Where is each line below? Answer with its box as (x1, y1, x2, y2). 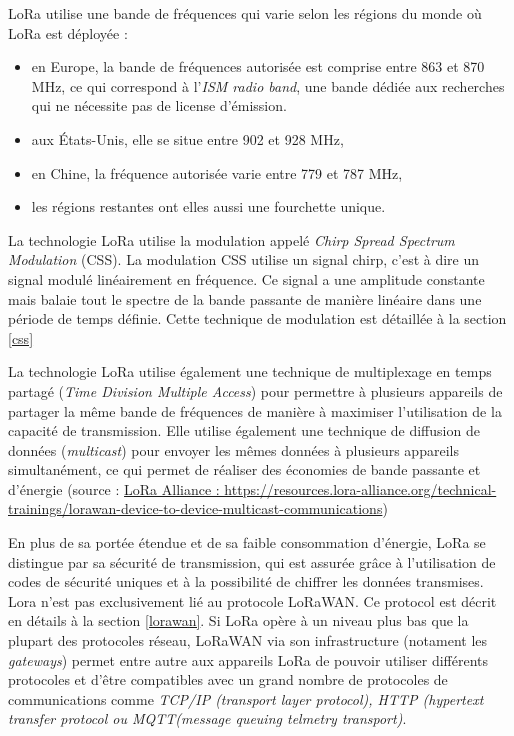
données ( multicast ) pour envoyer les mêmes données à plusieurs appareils (8, 439, 459, 460)
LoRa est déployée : (8, 22, 128, 43)
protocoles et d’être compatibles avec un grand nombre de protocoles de (8, 669, 448, 690)
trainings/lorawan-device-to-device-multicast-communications (8, 498, 383, 519)
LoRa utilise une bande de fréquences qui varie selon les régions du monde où (8, 3, 482, 23)
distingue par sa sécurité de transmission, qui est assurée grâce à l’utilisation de (8, 551, 496, 572)
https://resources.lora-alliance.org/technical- (224, 478, 497, 499)
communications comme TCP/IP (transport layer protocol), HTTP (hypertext (8, 688, 484, 709)
